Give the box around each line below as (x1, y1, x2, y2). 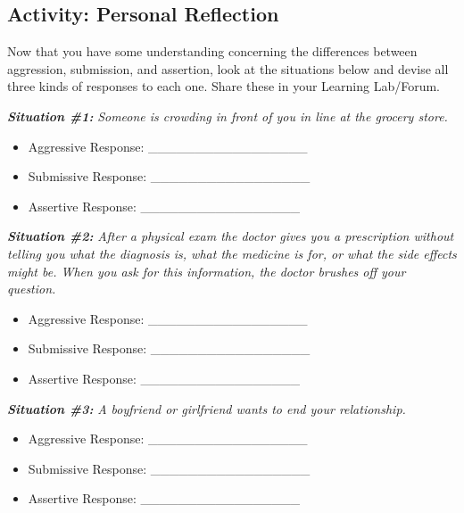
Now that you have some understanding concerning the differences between (7, 42, 418, 61)
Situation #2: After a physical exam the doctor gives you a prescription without (7, 227, 454, 245)
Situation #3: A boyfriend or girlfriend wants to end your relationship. (7, 399, 406, 418)
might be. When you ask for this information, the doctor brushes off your (7, 261, 406, 280)
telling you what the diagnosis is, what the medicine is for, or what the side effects (7, 244, 457, 262)
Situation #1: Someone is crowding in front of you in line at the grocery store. (7, 106, 448, 125)
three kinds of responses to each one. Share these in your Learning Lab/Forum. (7, 77, 440, 95)
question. (7, 279, 56, 298)
